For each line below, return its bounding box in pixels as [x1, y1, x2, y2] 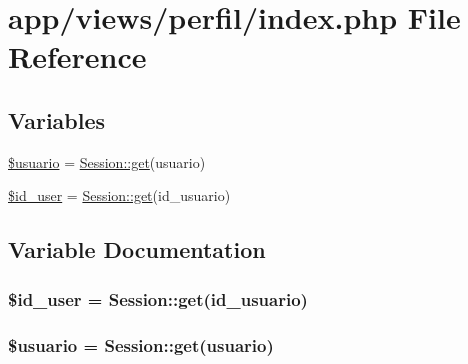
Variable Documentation [8, 234, 266, 265]
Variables [8, 104, 106, 135]
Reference [8, 36, 147, 77]
